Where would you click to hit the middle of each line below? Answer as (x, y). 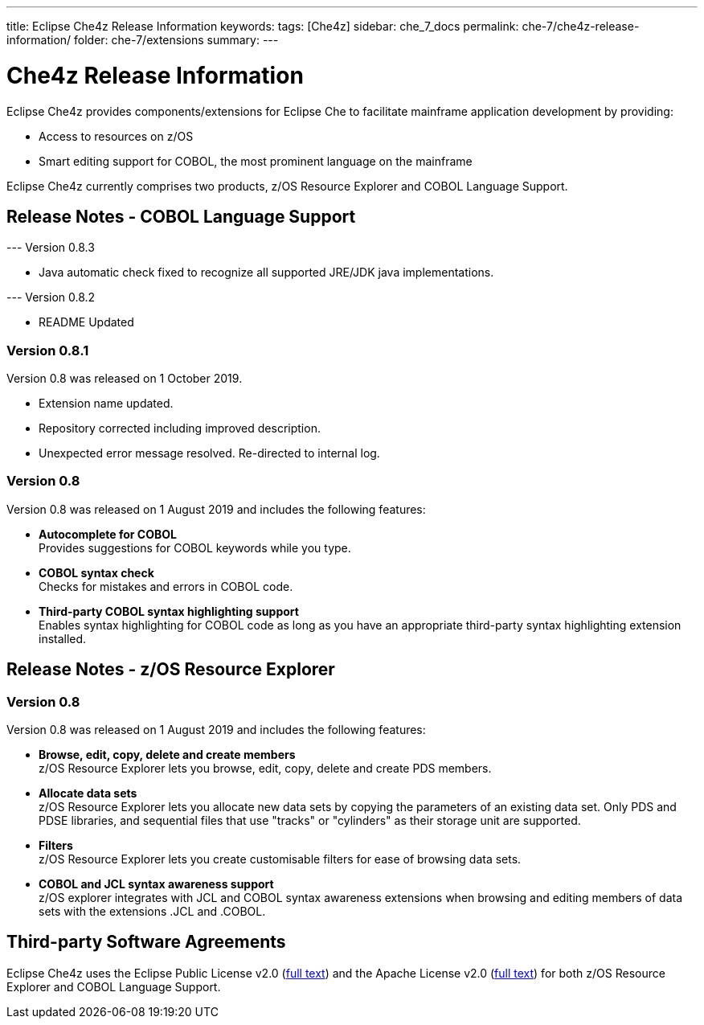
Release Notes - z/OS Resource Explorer (171, 670)
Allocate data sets (88, 793)
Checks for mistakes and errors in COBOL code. (166, 586)
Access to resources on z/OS (116, 136)
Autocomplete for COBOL (108, 534)
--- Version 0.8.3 (51, 248)
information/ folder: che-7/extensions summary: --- (143, 40)
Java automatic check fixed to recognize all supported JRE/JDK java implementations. (266, 273)
